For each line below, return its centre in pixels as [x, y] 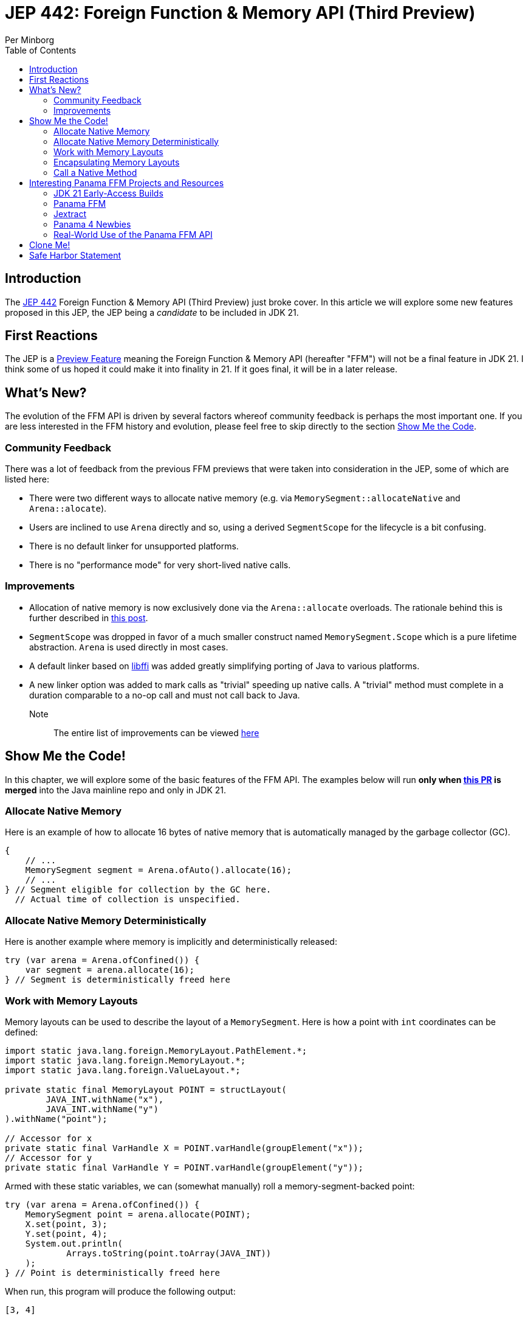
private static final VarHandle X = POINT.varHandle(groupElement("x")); [184, 1148]
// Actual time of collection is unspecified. [128, 900]
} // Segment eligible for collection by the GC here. [138, 890]
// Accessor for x [49, 1138]
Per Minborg [30, 40]
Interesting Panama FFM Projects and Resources [127, 183]
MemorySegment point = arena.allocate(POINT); [138, 1214]
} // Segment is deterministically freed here [118, 980]
